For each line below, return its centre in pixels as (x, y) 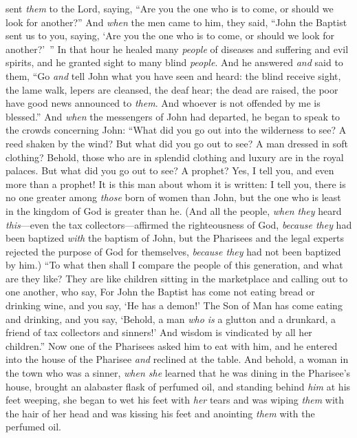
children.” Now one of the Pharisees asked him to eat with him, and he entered (172, 345)
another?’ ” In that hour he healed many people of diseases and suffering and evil (177, 49)
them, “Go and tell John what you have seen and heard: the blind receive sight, (173, 75)
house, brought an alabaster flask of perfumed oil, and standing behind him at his (178, 386)
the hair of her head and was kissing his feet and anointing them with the (160, 413)
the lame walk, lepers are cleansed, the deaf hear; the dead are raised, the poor (172, 89)
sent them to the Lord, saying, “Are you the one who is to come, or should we (170, 8)
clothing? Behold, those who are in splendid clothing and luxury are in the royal (175, 157)
